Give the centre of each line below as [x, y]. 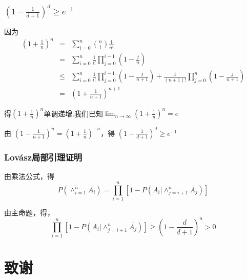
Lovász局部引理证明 [43, 157]
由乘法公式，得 [29, 176]
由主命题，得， [29, 212]
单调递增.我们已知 [74, 113]
